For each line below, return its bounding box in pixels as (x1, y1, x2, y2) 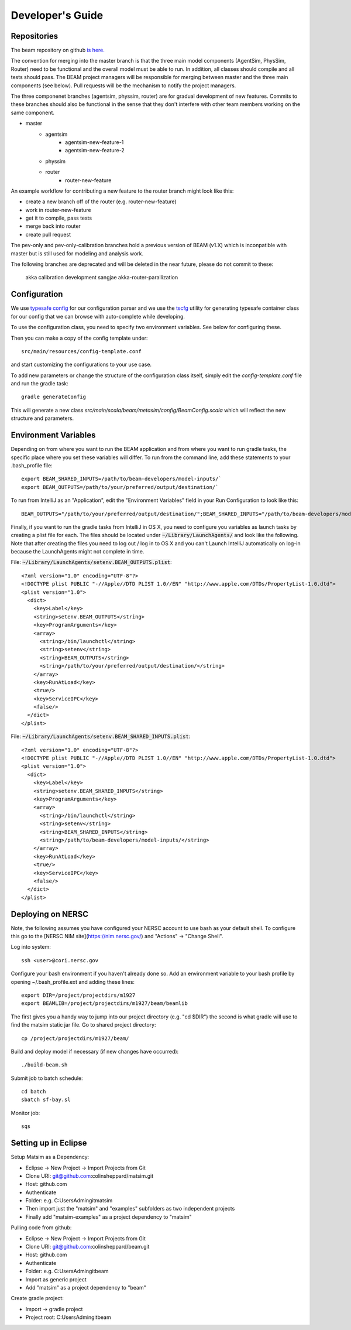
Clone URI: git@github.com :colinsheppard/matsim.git (25, 1172, 154, 1179)
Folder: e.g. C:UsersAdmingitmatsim (25, 1197, 113, 1204)
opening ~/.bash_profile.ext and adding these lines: (11, 978, 135, 985)
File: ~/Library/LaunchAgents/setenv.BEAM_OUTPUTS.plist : (11, 559, 172, 566)
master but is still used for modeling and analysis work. (11, 249, 144, 257)
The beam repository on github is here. (11, 47, 105, 54)
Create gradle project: (11, 1295, 64, 1302)
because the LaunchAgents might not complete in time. (11, 548, 144, 555)
